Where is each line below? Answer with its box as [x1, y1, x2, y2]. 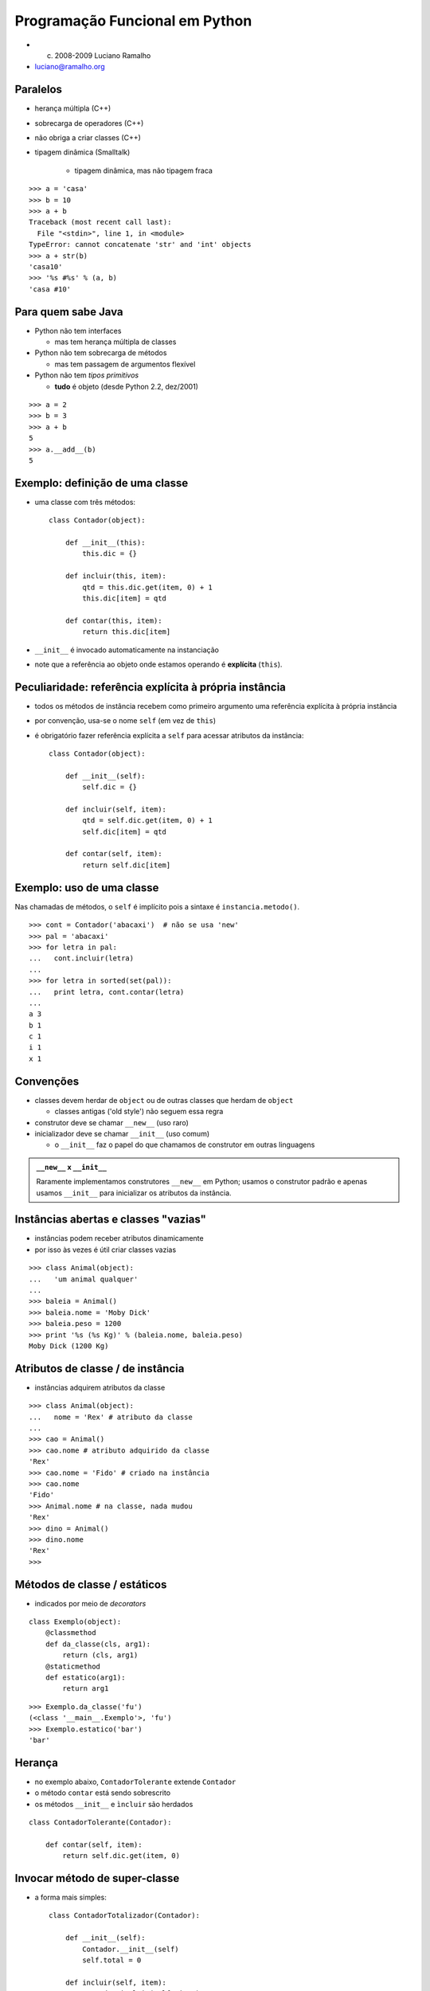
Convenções [14, 1074, 80, 1088]
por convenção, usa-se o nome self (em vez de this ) [34, 716, 217, 726]
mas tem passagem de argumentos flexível [54, 359, 196, 369]
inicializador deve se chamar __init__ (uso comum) [34, 1128, 210, 1138]
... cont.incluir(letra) [29, 954, 135, 963]
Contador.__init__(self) [82, 1944, 179, 1954]
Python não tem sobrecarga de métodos [34, 348, 167, 358]
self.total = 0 [82, 1956, 142, 1965]
